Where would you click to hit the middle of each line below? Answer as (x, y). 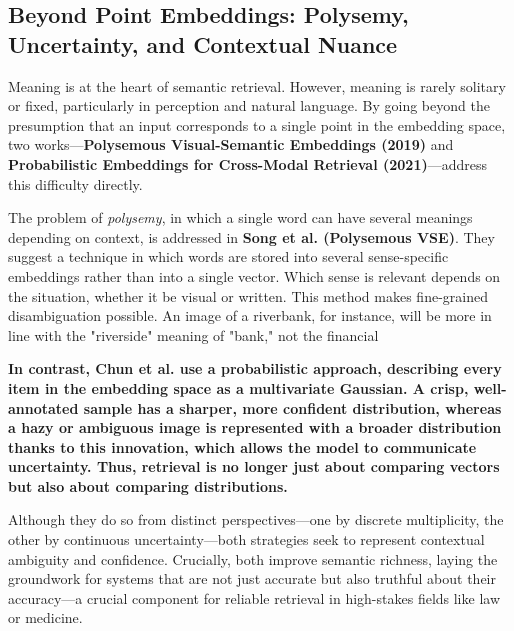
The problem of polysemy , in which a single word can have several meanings (240, 217)
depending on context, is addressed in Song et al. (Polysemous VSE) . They (251, 236)
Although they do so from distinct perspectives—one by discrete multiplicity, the (256, 519)
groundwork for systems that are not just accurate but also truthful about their (252, 578)
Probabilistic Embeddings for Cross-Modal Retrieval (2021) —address (248, 163)
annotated (43, 407)
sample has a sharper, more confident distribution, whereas (292, 407)
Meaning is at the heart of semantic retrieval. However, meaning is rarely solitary (257, 85)
